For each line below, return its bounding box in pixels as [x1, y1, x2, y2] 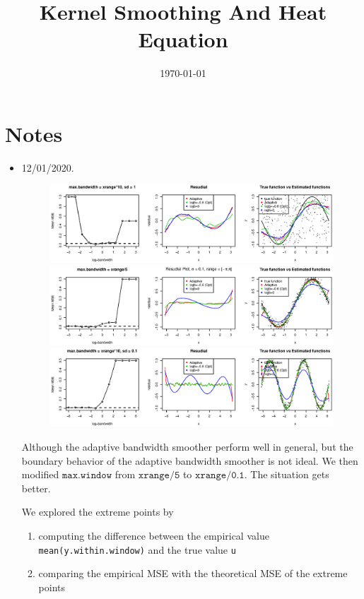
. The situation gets [244, 467, 329, 482]
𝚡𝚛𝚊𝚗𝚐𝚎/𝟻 [138, 470, 180, 481]
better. [21, 480, 51, 495]
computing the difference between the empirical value [38, 528, 269, 542]
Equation [138, 25, 228, 54]
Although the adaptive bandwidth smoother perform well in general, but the [21, 439, 353, 453]
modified [21, 467, 59, 482]
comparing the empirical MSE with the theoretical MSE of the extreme [38, 566, 348, 581]
